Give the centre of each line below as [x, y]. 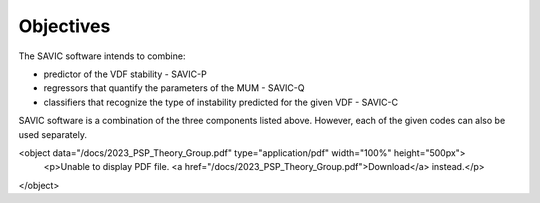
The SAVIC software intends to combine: [102, 56]
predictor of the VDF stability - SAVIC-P [125, 74]
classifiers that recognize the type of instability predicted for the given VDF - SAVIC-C [221, 102]
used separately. [52, 134]
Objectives [64, 26]
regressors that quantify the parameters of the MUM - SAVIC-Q [174, 88]
